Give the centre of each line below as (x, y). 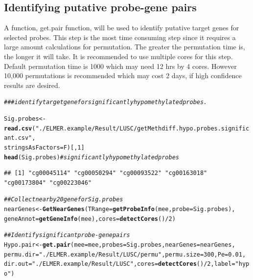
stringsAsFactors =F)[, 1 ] (44, 147)
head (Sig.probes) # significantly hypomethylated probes (92, 157)
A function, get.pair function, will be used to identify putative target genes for (122, 28)
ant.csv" (18, 138)
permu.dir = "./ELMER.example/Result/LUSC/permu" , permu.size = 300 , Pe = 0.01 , (125, 254)
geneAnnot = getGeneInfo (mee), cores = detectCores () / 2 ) (90, 219)
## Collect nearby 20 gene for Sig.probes (64, 200)
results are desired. (32, 85)
